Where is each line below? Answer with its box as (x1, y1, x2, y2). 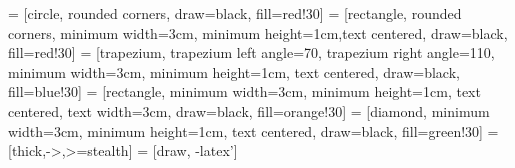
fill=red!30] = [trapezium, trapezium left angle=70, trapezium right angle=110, (8, 42, 495, 63)
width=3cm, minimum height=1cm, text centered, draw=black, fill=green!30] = (8, 120, 499, 141)
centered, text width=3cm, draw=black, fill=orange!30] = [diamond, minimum (8, 100, 490, 121)
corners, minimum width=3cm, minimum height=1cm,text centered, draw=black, (8, 22, 508, 43)
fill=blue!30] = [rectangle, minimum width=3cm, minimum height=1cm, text (8, 81, 481, 102)
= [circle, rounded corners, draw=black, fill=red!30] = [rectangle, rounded (8, 3, 462, 23)
